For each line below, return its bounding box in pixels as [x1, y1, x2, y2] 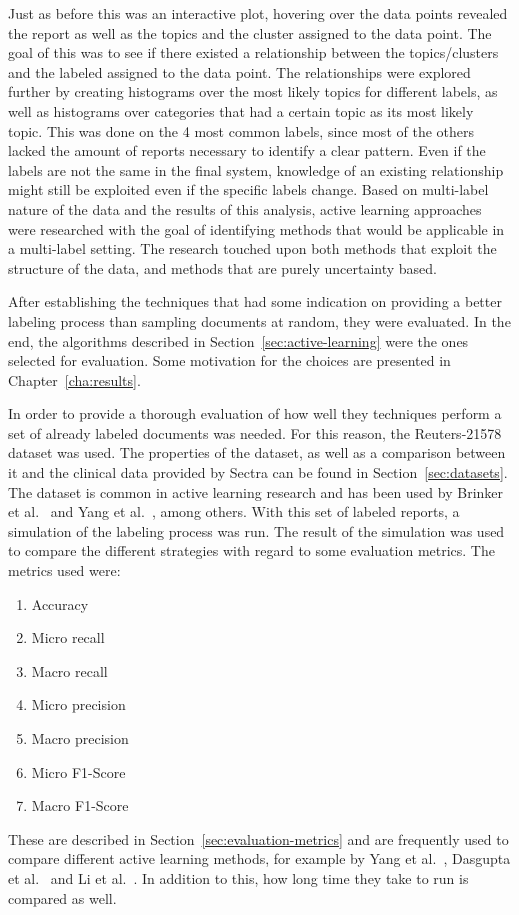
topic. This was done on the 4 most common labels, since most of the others [8, 120, 475, 141]
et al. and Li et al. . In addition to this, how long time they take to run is [8, 867, 469, 888]
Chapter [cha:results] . [8, 369, 141, 390]
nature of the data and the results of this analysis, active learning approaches [8, 198, 482, 219]
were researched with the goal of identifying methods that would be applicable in [8, 218, 505, 239]
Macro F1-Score [31, 795, 129, 816]
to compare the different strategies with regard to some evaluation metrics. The [8, 540, 495, 561]
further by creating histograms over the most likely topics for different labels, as [8, 81, 498, 102]
